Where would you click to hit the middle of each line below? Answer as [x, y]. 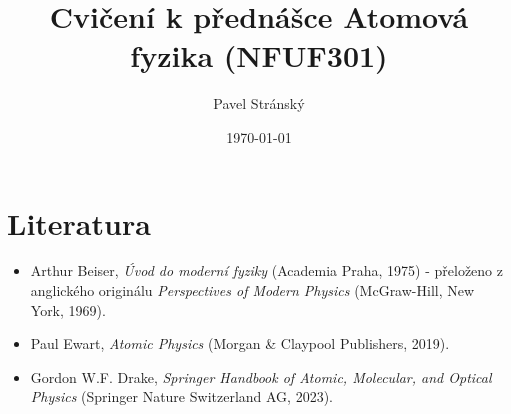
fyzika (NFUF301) [259, 55]
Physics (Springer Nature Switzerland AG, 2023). [182, 396]
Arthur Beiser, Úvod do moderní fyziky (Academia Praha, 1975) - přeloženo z [266, 270]
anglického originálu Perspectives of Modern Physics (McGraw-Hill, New [252, 290]
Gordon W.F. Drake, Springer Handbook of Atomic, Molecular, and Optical [261, 376]
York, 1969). [68, 309]
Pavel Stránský [259, 103]
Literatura [79, 222]
